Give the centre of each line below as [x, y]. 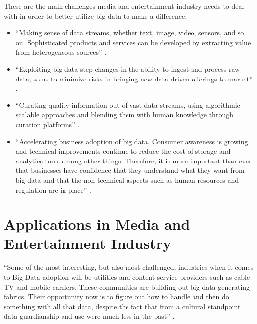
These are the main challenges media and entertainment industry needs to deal [124, 6]
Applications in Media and [97, 224]
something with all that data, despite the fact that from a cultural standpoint [122, 306]
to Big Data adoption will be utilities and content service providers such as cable [127, 277]
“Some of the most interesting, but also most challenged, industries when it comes [129, 267]
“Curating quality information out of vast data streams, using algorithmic [128, 105]
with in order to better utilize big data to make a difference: [96, 16]
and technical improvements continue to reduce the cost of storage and [123, 151]
